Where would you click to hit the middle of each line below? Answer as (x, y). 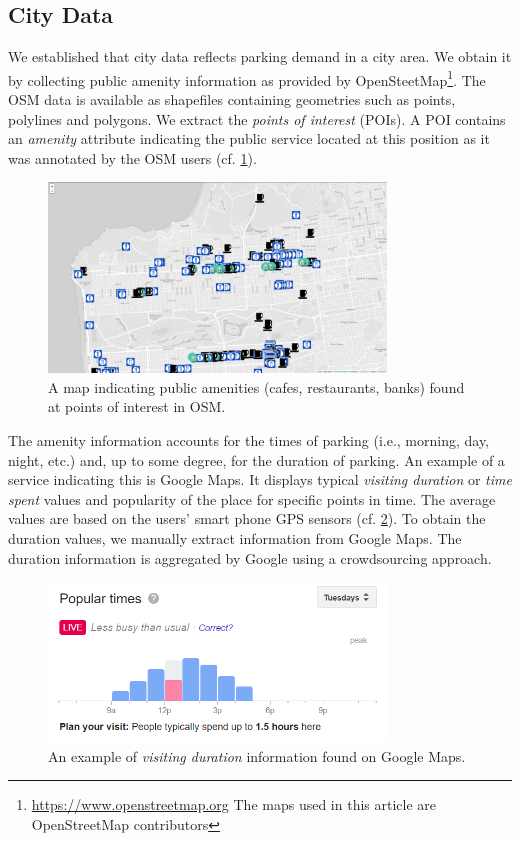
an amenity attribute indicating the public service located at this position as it (249, 138)
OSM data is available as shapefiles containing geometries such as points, (232, 99)
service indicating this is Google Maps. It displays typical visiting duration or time (260, 479)
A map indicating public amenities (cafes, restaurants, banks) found (256, 386)
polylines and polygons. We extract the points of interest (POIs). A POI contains (257, 118)
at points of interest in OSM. (137, 406)
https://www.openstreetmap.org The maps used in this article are (233, 804)
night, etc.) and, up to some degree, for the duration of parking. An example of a (256, 459)
